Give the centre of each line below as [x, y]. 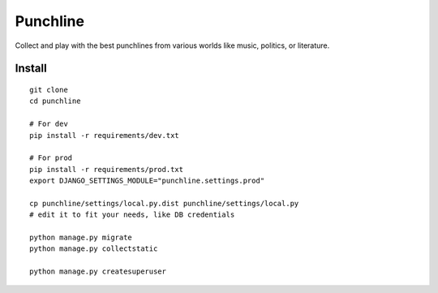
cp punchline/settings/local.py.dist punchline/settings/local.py [164, 203]
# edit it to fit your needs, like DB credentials [132, 215]
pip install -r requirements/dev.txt [105, 135]
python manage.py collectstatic [94, 249]
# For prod [51, 158]
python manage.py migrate [81, 238]
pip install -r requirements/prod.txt [107, 169]
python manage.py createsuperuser [98, 271]
